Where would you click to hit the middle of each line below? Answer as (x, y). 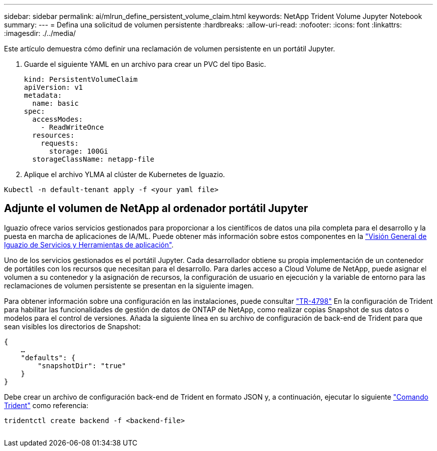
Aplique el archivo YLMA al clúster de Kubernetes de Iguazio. (124, 174)
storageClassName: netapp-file (93, 159)
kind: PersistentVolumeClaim (81, 79)
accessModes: (58, 119)
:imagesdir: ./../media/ (40, 33)
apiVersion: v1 (54, 87)
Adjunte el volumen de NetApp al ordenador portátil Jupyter (156, 209)
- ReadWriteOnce (72, 127)
